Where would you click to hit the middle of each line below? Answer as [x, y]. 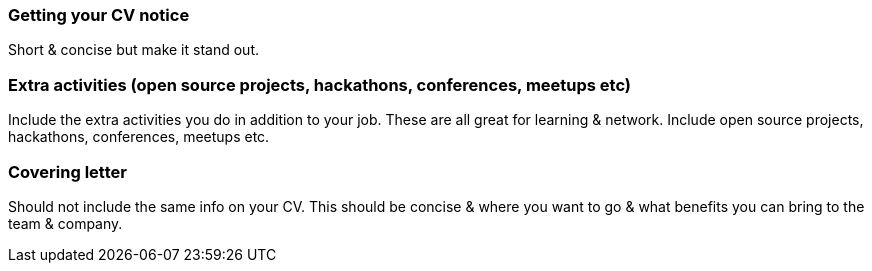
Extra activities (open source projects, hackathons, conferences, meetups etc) [319, 84]
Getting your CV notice [99, 15]
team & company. [65, 223]
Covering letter [67, 171]
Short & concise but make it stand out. [133, 50]
